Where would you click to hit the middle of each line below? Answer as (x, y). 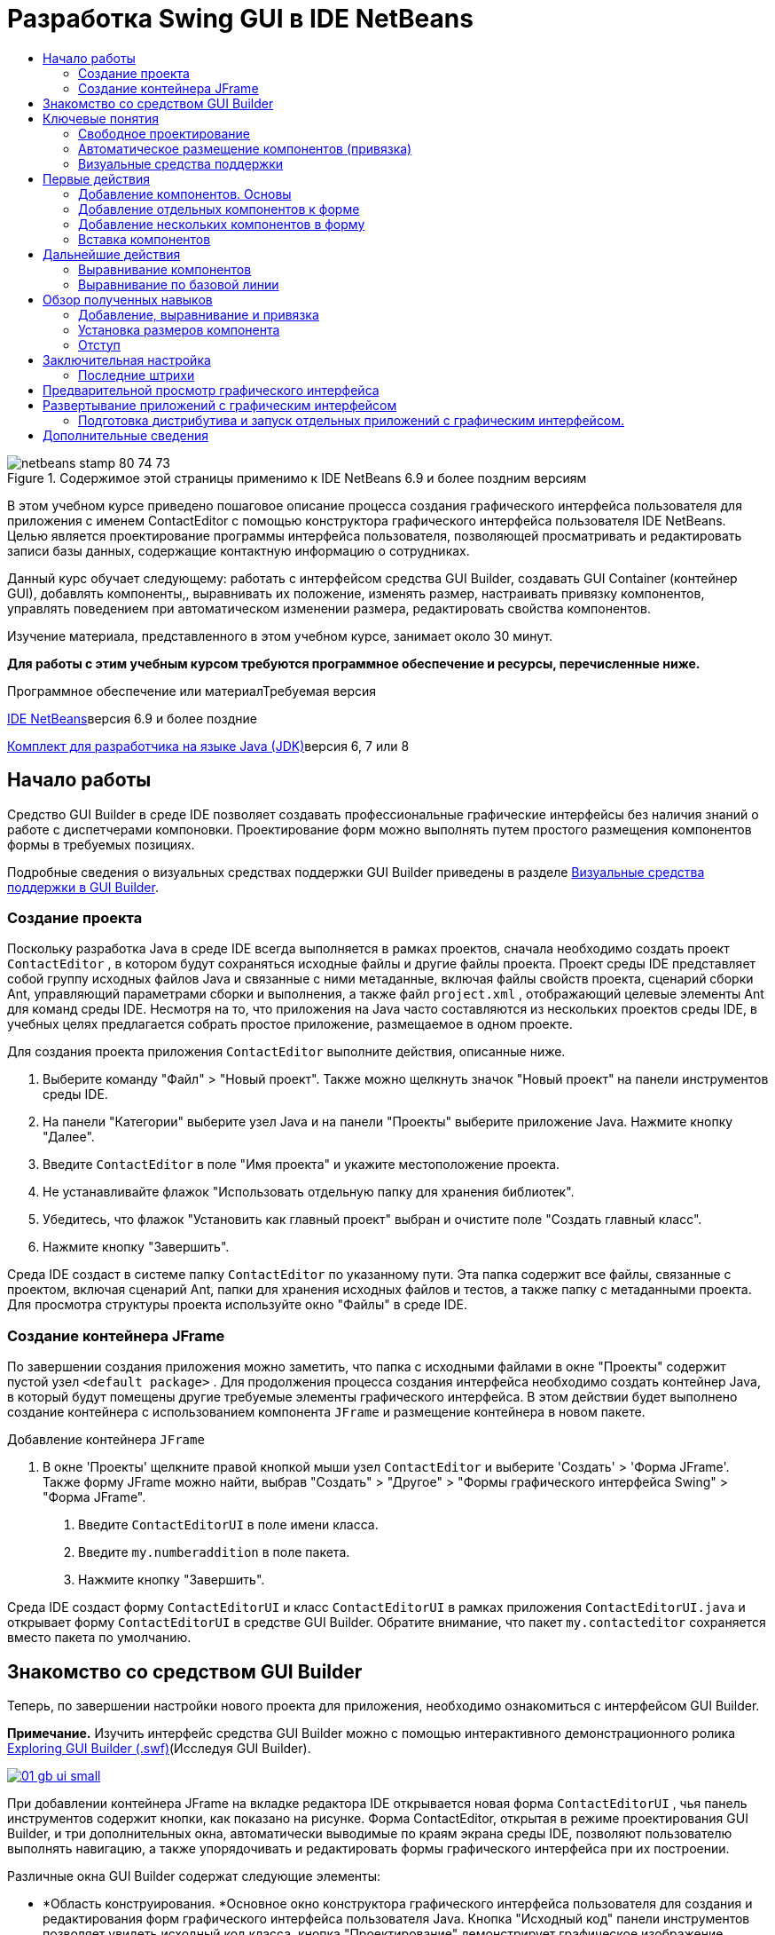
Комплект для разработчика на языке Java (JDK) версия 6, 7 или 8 (208, 746)
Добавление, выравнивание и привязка (199, 314)
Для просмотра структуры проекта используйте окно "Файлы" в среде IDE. (238, 1305)
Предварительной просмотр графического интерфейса (211, 390)
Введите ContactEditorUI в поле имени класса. (228, 1525)
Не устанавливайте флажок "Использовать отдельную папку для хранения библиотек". (309, 1192)
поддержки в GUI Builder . (83, 887)
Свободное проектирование (164, 133)
